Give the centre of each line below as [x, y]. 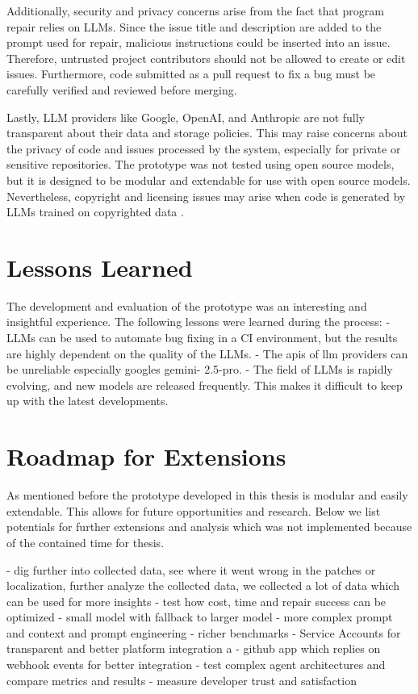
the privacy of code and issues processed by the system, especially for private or [204, 148]
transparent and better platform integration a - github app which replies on [194, 648]
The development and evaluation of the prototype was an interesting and [187, 305]
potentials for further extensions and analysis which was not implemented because [209, 527]
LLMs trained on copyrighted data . [95, 212]
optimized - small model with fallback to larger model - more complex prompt [200, 617]
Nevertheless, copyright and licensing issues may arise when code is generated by [206, 196]
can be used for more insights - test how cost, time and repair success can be [196, 601]
